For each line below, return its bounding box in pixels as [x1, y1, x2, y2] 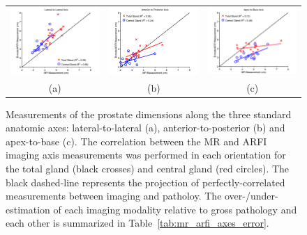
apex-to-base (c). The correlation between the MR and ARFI [6, 133, 267, 148]
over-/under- [225, 188, 278, 203]
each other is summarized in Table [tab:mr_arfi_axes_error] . [6, 216, 269, 230]
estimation [6, 202, 50, 216]
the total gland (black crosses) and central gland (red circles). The [6, 161, 290, 176]
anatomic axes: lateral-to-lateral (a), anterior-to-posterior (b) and [6, 120, 285, 135]
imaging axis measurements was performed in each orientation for [6, 147, 286, 162]
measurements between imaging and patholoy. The [6, 188, 222, 203]
